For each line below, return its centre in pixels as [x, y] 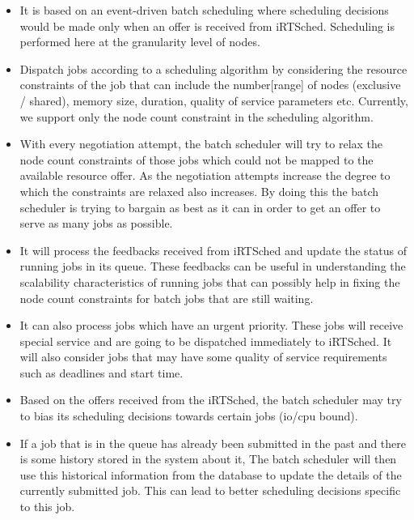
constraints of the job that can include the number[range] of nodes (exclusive [210, 85]
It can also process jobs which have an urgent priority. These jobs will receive [211, 325]
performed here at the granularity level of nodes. [140, 42]
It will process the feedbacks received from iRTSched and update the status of [213, 250]
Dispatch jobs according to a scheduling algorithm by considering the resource [213, 68]
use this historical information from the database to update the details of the [211, 474]
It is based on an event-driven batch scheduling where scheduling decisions [204, 10]
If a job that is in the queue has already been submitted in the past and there [213, 443]
